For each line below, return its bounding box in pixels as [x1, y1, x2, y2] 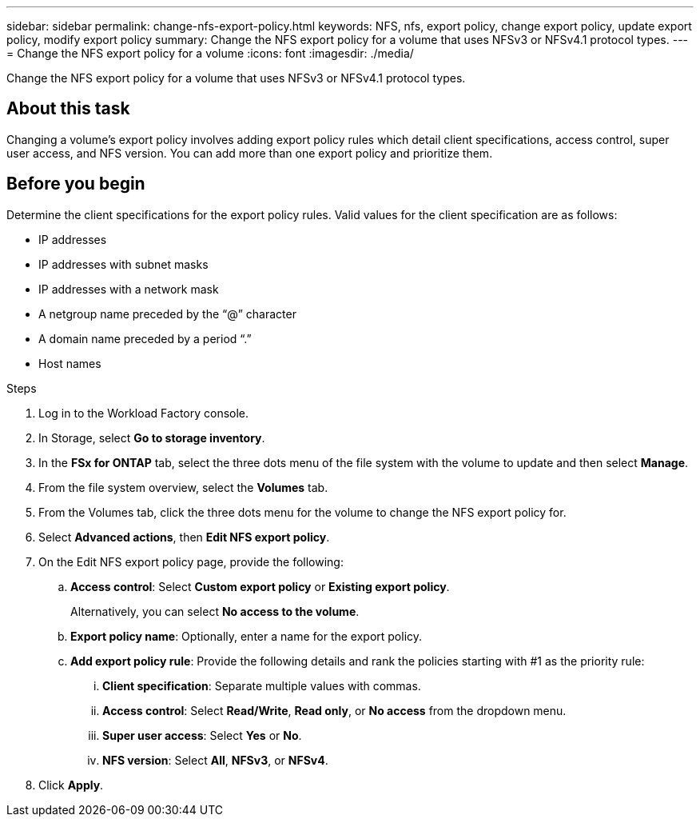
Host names [38, 356, 101, 370]
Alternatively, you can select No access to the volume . [70, 604, 360, 618]
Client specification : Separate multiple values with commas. [102, 678, 421, 693]
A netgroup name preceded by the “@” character [38, 306, 296, 321]
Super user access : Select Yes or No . [102, 728, 302, 742]
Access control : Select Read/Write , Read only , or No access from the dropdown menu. [102, 703, 567, 717]
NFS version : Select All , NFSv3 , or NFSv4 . [102, 753, 328, 767]
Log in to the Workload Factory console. [38, 406, 249, 420]
